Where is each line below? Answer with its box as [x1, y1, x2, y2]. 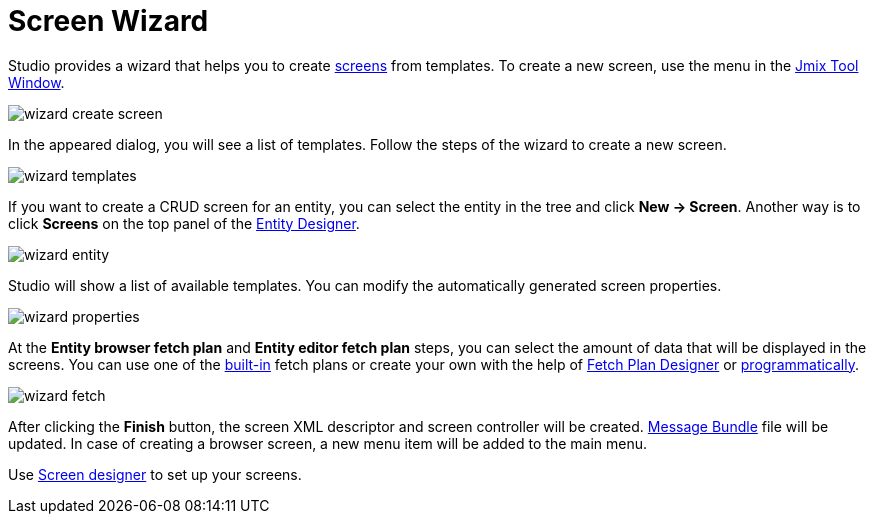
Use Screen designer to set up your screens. [8, 465, 302, 483]
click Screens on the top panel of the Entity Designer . [8, 214, 360, 232]
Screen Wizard [8, 4, 209, 38]
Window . [8, 73, 65, 91]
